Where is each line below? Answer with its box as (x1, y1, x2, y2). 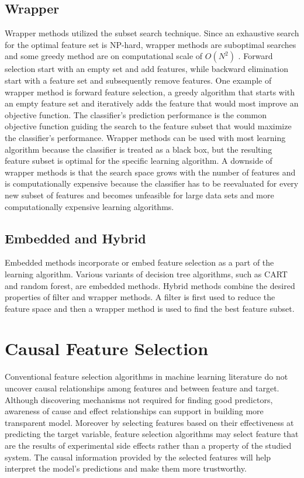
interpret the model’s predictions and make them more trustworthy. (5, 462, 247, 474)
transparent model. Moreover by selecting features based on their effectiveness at (5, 416, 294, 428)
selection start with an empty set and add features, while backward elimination (5, 63, 288, 75)
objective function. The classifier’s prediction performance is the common (5, 108, 267, 121)
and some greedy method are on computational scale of (5, 50, 203, 62)
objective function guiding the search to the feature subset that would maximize (5, 120, 292, 132)
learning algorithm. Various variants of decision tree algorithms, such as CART (5, 267, 288, 280)
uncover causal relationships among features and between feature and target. (5, 382, 279, 394)
